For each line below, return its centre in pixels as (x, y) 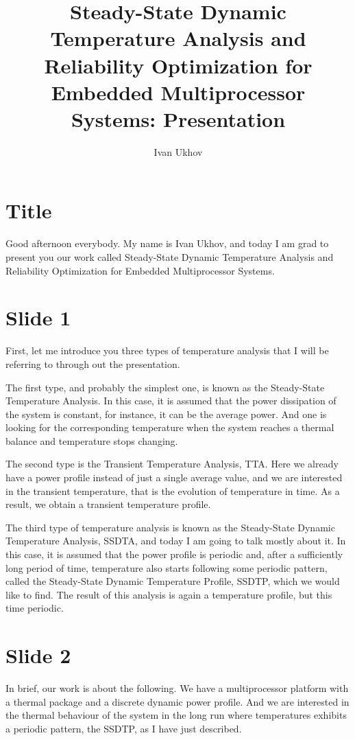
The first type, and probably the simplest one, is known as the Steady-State (165, 387)
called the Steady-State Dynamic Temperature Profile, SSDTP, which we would (173, 581)
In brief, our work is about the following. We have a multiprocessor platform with (177, 688)
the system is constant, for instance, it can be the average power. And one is (166, 414)
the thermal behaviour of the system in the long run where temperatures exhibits (176, 715)
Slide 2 (38, 655)
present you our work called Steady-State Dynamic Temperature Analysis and (170, 257)
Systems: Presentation (178, 118)
